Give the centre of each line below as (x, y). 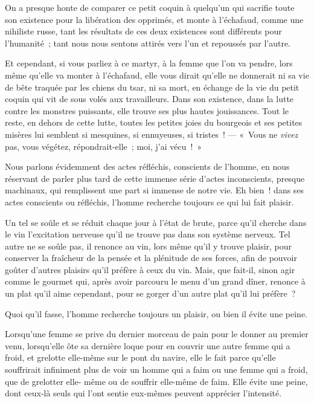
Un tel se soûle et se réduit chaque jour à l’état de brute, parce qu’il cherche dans (156, 222)
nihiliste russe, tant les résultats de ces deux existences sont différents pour (143, 31)
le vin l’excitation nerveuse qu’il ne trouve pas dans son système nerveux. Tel (148, 234)
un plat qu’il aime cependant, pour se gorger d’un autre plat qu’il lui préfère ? (150, 293)
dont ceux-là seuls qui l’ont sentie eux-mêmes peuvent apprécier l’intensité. (143, 393)
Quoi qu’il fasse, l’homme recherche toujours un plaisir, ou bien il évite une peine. (156, 313)
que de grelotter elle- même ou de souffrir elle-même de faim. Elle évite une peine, (156, 381)
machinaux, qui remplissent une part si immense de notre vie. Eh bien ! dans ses (155, 190)
